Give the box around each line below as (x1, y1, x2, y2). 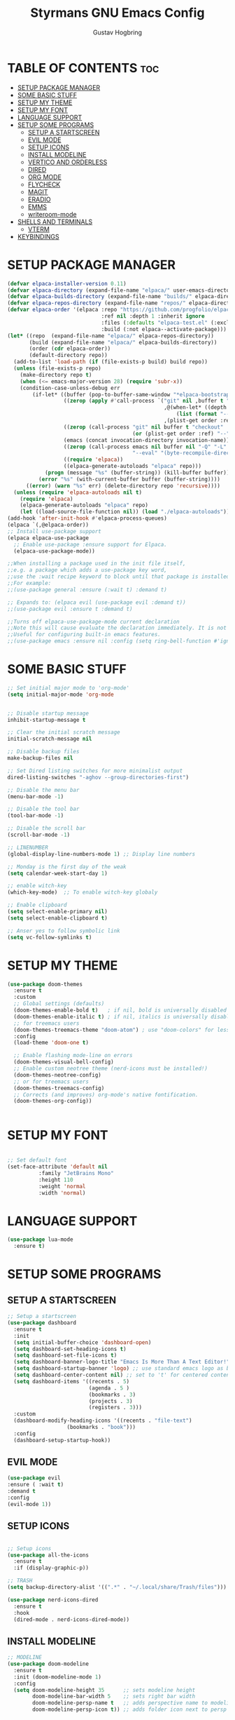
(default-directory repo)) (29, 352, 108, 359)
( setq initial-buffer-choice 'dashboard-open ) (13, 1338, 152, 1346)
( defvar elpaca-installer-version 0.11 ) (7, 280, 127, 287)
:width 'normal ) (38, 1189, 86, 1197)
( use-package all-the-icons (7, 1552, 90, 1559)
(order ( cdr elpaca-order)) (29, 345, 111, 352)
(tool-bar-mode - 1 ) (7, 812, 64, 819)
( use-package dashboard (7, 1319, 77, 1326)
